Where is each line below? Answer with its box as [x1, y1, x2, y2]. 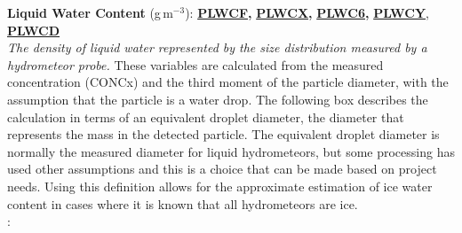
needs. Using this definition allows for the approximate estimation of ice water [7, 176, 433, 195]
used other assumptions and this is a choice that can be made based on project [7, 159, 437, 178]
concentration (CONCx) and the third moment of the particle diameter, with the [7, 73, 449, 91]
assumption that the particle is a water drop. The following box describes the [7, 89, 428, 108]
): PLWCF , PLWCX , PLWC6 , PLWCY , [185, 4, 429, 21]
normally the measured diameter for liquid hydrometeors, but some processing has [7, 142, 455, 160]
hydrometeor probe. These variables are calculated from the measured [7, 55, 384, 74]
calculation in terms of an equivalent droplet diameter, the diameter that [7, 107, 404, 126]
